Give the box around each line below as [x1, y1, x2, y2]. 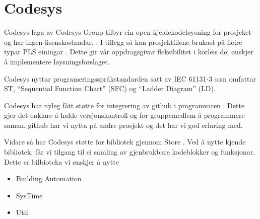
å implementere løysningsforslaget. [4, 56, 110, 66]
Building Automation [16, 173, 82, 184]
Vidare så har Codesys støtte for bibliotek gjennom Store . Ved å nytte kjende [4, 136, 246, 147]
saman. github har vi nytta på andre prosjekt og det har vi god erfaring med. [4, 119, 243, 130]
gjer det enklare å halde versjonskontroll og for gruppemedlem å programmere [4, 110, 245, 120]
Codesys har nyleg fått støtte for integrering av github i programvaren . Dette [4, 100, 245, 110]
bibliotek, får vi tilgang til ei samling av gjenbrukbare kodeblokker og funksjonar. [4, 147, 255, 157]
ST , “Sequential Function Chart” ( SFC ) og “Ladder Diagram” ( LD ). [4, 83, 216, 94]
